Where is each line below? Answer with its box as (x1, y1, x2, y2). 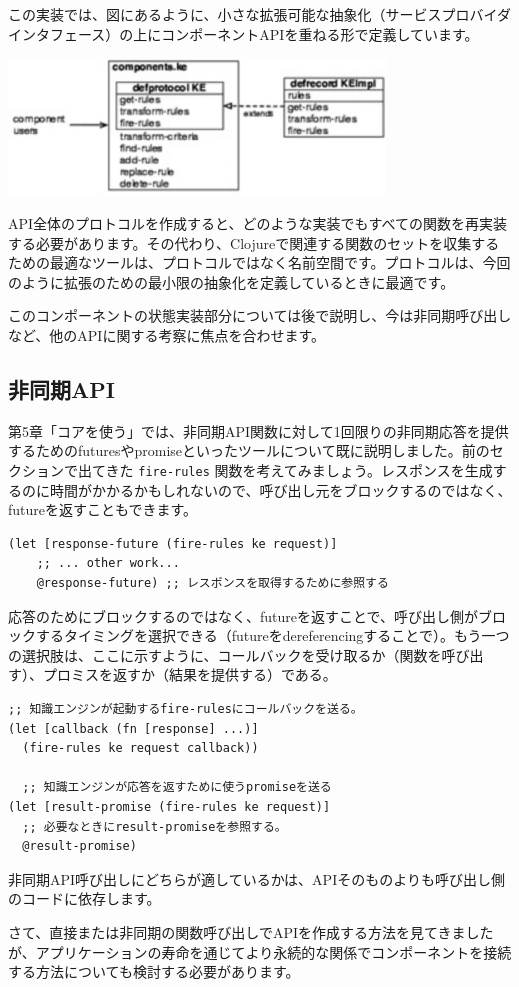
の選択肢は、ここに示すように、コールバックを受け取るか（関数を (8, 644, 442, 665)
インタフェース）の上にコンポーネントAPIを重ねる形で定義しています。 (8, 23, 479, 44)
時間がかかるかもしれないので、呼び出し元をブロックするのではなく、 (49, 479, 512, 500)
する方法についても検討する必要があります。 (8, 961, 300, 982)
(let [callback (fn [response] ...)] (8, 721, 259, 736)
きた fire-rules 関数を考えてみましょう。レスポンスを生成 (105, 460, 493, 481)
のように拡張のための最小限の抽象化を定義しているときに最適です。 (8, 271, 455, 292)
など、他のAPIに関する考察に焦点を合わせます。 (8, 325, 325, 346)
